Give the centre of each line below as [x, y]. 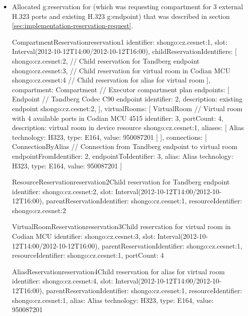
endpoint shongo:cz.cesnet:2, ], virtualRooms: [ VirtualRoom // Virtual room [127, 108]
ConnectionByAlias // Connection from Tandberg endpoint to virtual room [125, 146]
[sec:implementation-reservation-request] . [72, 25]
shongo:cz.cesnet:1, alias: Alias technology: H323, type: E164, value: [113, 300]
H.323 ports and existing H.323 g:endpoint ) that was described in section [121, 16]
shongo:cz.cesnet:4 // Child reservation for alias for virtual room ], [111, 80]
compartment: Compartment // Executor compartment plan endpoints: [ [121, 89]
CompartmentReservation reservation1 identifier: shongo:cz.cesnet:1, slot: [120, 42]
